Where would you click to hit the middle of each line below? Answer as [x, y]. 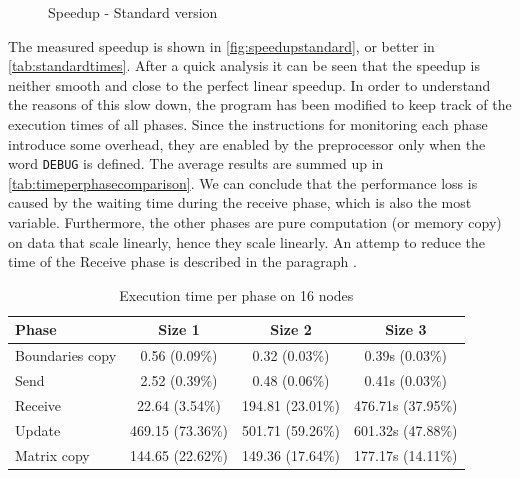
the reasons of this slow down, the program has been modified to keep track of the [260, 104]
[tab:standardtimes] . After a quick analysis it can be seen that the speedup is [244, 65]
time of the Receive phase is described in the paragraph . [182, 261]
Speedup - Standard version [133, 12]
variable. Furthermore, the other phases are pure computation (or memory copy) [255, 222]
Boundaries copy [66, 355]
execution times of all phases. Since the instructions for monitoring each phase [248, 123]
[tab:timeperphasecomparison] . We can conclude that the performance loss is [243, 182]
